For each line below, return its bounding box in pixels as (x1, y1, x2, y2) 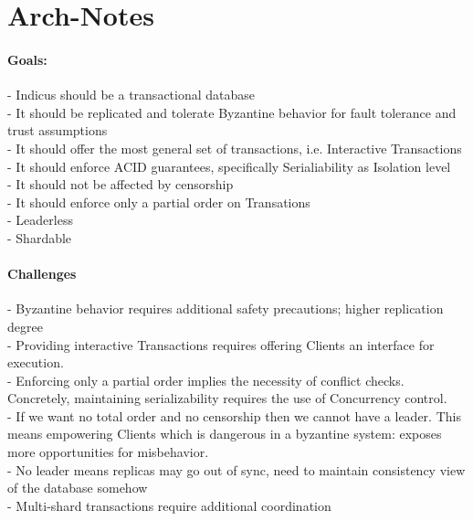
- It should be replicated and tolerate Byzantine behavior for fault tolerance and (7, 102, 457, 122)
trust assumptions (7, 121, 108, 140)
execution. (7, 353, 64, 372)
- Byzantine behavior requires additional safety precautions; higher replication (7, 299, 444, 318)
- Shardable (7, 228, 72, 247)
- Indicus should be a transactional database (7, 85, 256, 104)
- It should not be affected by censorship (7, 175, 234, 194)
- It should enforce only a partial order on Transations (7, 192, 310, 211)
